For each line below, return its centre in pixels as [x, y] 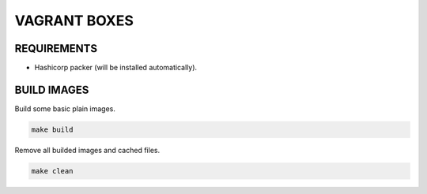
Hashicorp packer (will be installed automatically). [116, 68]
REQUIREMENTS [56, 48]
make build [52, 129]
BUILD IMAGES [52, 90]
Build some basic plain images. [65, 108]
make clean [52, 171]
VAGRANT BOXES [74, 21]
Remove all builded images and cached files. [87, 150]
